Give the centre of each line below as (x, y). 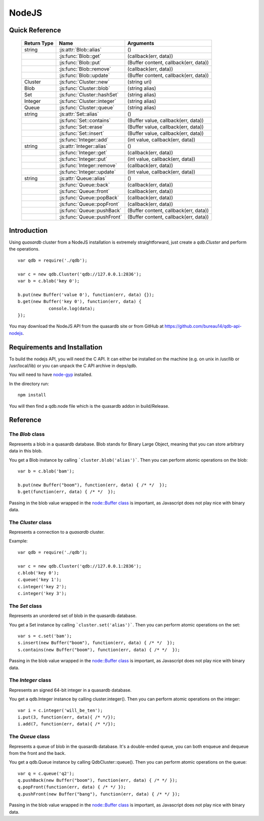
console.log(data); (72, 308)
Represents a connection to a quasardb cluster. (57, 532)
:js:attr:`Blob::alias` (80, 50)
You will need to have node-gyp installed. (51, 374)
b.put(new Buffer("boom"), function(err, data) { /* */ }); (92, 485)
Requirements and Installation (56, 347)
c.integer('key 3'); (42, 594)
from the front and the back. (37, 753)
